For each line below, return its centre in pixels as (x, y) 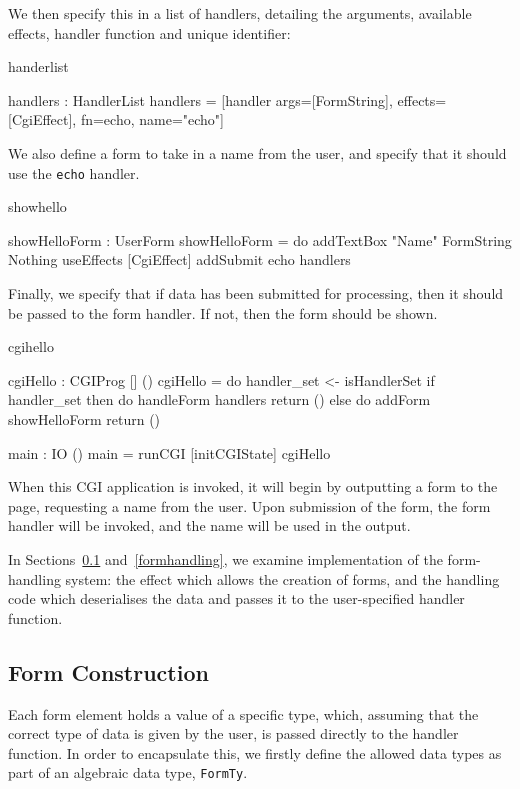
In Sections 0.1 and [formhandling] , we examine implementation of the (225, 558)
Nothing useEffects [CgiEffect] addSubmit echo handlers (179, 259)
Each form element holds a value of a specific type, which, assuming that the (243, 713)
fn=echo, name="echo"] (152, 119)
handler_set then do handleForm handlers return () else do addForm (219, 399)
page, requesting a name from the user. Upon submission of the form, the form (249, 505)
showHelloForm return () (84, 418)
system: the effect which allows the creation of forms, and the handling (282, 578)
